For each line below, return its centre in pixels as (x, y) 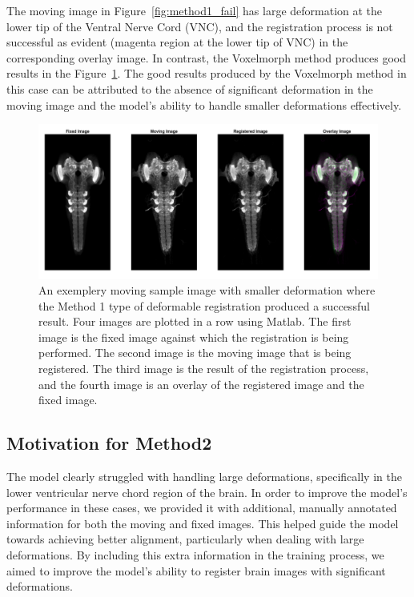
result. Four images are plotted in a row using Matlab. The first (195, 321)
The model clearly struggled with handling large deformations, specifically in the (204, 477)
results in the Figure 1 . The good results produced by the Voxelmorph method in (207, 73)
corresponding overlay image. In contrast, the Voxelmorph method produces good (207, 57)
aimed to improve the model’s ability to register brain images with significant (196, 570)
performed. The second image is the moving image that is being (195, 353)
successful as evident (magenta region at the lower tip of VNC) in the (177, 42)
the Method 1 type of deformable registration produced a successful (204, 305)
